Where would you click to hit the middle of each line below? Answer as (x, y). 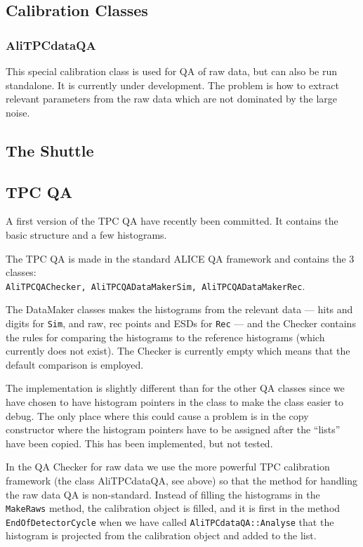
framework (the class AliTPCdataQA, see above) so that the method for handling (182, 480)
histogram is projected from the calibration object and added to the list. (161, 535)
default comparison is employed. (75, 364)
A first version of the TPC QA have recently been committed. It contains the (172, 221)
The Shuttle (50, 150)
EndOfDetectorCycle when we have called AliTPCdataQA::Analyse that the (170, 521)
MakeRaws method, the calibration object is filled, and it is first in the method (173, 508)
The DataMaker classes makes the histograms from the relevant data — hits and (179, 309)
